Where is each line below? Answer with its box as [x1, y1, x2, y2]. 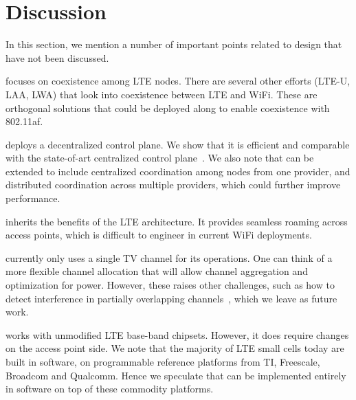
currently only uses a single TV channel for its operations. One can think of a [5, 250, 333, 265]
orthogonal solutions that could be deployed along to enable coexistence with [5, 100, 330, 115]
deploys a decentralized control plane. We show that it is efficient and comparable [5, 137, 350, 151]
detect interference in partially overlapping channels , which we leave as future [5, 291, 337, 305]
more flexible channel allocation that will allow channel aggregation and [5, 264, 308, 278]
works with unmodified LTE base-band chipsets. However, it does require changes [5, 327, 349, 342]
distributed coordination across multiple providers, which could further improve [5, 177, 341, 192]
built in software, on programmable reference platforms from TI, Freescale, [5, 355, 320, 368]
